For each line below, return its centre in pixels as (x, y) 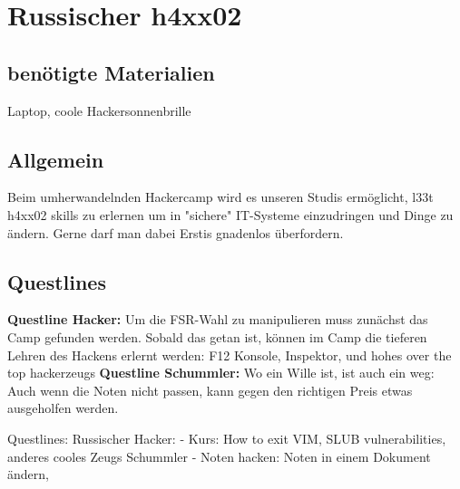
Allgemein (56, 159)
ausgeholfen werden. (63, 408)
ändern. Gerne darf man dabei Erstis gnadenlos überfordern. (176, 232)
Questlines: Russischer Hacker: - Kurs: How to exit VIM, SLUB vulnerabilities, (227, 438)
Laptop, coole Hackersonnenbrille (99, 110)
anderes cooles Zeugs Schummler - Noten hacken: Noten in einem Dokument (219, 456)
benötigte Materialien (111, 72)
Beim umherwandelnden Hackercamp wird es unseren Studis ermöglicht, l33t (220, 197)
